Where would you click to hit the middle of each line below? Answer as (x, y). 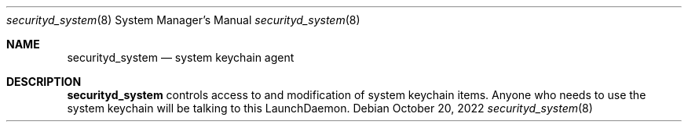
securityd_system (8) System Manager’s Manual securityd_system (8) (183, 20)
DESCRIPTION (44, 82)
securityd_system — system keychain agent (181, 57)
